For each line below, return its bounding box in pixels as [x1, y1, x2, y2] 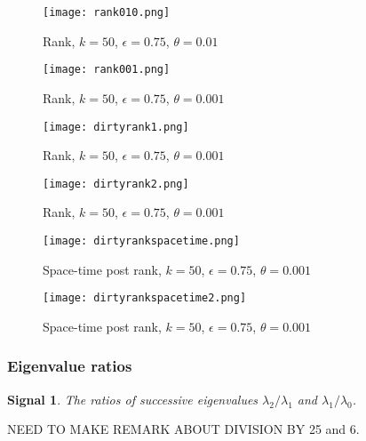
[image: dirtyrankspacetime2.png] [43, 292, 247, 305]
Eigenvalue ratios [7, 355, 132, 377]
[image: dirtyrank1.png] [43, 120, 189, 133]
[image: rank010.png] [43, 6, 171, 19]
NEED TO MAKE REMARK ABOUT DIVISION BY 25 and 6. [7, 420, 360, 438]
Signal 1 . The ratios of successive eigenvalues [7, 389, 259, 408]
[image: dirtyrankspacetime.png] [43, 235, 240, 247]
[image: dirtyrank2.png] [43, 177, 189, 190]
